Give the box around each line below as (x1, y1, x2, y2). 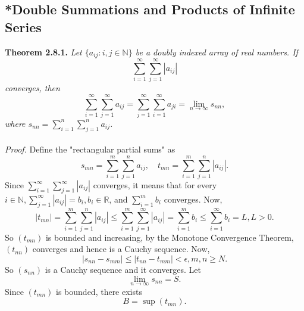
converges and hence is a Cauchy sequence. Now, (32, 242, 210, 255)
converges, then (5, 82, 60, 94)
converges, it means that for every (93, 179, 217, 191)
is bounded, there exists (56, 285, 142, 297)
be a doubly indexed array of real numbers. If (135, 45, 298, 58)
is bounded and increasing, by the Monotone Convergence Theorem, (45, 231, 294, 243)
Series (5, 17, 42, 36)
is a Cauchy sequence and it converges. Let (45, 263, 201, 275)
